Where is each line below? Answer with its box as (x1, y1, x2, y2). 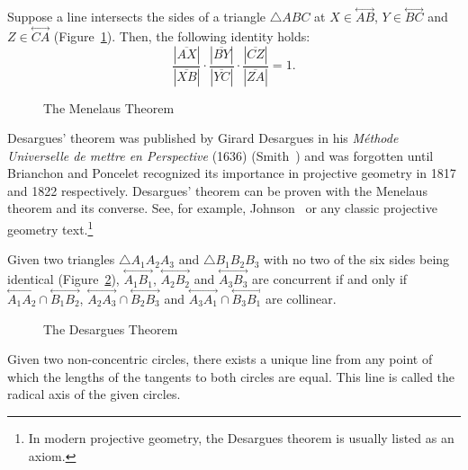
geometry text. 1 (7, 217, 94, 238)
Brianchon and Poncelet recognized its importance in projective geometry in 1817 (7, 164, 456, 182)
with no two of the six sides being (264, 250, 450, 269)
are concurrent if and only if (252, 270, 408, 288)
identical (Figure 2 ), (7, 270, 120, 288)
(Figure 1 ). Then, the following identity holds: (53, 27, 310, 46)
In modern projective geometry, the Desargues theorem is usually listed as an (28, 428, 454, 447)
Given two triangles (7, 250, 115, 269)
